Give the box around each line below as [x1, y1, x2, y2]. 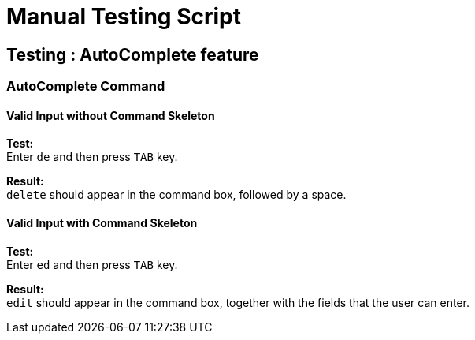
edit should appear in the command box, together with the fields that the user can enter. [6, 295, 470, 309]
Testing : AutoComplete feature [6, 44, 259, 65]
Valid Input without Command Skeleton [6, 108, 215, 122]
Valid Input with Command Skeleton [6, 216, 198, 230]
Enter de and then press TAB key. [6, 150, 178, 164]
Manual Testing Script [6, 3, 241, 30]
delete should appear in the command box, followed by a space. [6, 188, 347, 202]
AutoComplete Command [6, 78, 165, 95]
